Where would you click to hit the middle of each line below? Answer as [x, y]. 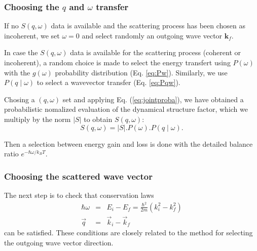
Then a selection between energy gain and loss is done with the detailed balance [128, 143]
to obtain [98, 119]
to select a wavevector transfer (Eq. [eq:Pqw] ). [108, 82]
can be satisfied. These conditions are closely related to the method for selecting [128, 233]
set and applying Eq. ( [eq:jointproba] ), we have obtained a [153, 99]
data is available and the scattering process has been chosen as [148, 26]
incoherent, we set [32, 35]
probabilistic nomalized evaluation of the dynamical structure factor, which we [126, 109]
